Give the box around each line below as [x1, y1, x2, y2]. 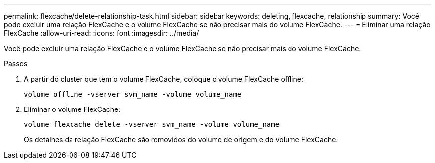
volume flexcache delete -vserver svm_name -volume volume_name [24, 120, 280, 128]
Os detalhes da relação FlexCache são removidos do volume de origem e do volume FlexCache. [24, 135, 338, 144]
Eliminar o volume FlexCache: [24, 105, 121, 113]
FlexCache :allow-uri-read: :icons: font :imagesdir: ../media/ [4, 29, 199, 37]
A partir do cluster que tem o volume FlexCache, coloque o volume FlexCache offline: [24, 75, 303, 83]
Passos [4, 59, 28, 68]
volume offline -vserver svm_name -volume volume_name [24, 90, 242, 98]
